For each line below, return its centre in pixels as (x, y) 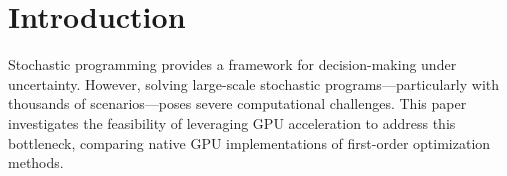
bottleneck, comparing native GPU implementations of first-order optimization (249, 142)
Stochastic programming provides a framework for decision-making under (232, 64)
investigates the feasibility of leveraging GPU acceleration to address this (232, 122)
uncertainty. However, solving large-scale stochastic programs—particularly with (254, 83)
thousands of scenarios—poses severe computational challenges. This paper (237, 103)
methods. (36, 162)
